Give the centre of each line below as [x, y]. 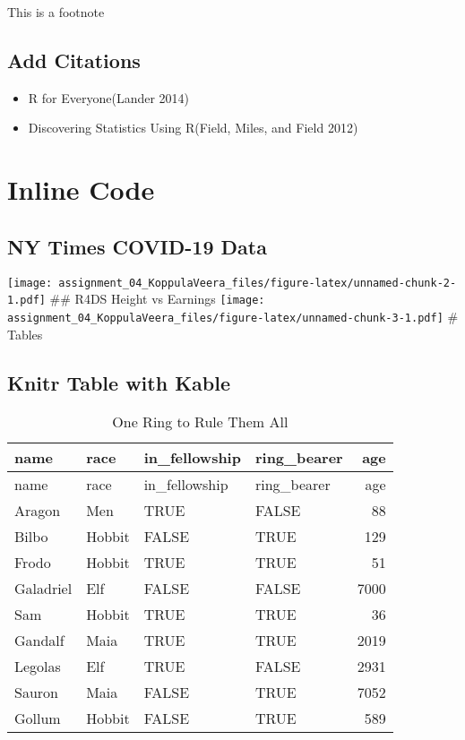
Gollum [38, 718]
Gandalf [39, 641]
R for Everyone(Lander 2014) [109, 97]
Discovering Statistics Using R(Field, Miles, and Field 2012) [193, 128]
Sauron [36, 693]
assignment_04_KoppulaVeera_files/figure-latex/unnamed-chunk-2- [258, 283]
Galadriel [43, 589]
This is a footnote [56, 12]
